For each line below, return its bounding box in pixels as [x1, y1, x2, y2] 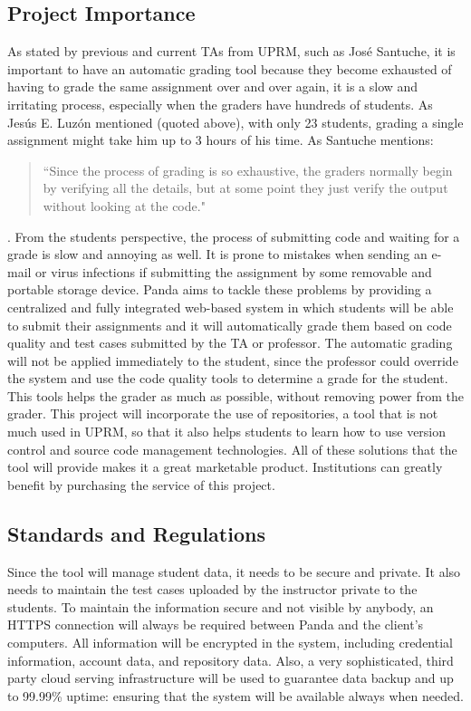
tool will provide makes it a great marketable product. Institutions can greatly [7, 457, 443, 476]
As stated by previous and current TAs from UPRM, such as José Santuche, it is [7, 42, 456, 61]
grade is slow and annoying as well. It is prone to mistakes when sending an [7, 245, 428, 264]
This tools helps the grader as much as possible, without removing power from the [7, 386, 464, 405]
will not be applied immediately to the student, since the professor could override [7, 351, 458, 370]
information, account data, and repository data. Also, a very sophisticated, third [7, 650, 454, 669]
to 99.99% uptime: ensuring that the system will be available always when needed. [7, 686, 464, 705]
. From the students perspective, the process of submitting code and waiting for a [7, 226, 460, 245]
